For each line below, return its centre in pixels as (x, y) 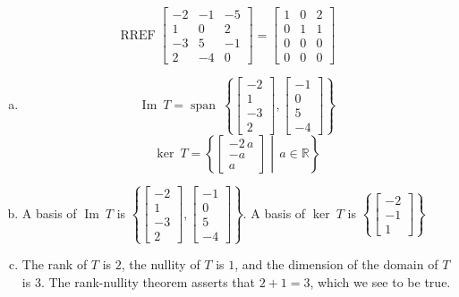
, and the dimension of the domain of (336, 264)
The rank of (55, 264)
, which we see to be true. (380, 281)
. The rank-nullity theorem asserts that (148, 281)
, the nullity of (161, 264)
